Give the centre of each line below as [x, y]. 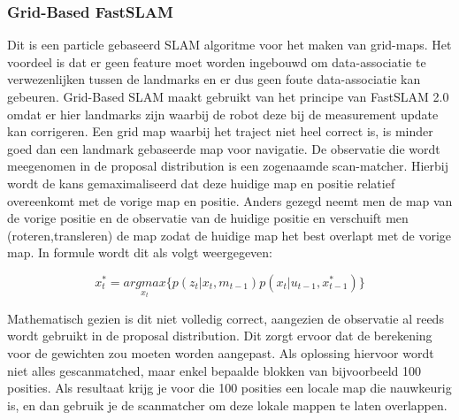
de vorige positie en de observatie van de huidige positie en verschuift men [208, 218]
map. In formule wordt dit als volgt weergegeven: [140, 252]
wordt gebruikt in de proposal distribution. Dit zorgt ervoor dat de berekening [220, 336]
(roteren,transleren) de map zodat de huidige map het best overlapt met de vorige [229, 235]
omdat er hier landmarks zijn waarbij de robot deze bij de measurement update [223, 114]
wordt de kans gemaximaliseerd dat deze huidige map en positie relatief [201, 183]
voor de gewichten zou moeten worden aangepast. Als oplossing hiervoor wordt [221, 352]
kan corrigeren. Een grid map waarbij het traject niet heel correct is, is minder [220, 131]
